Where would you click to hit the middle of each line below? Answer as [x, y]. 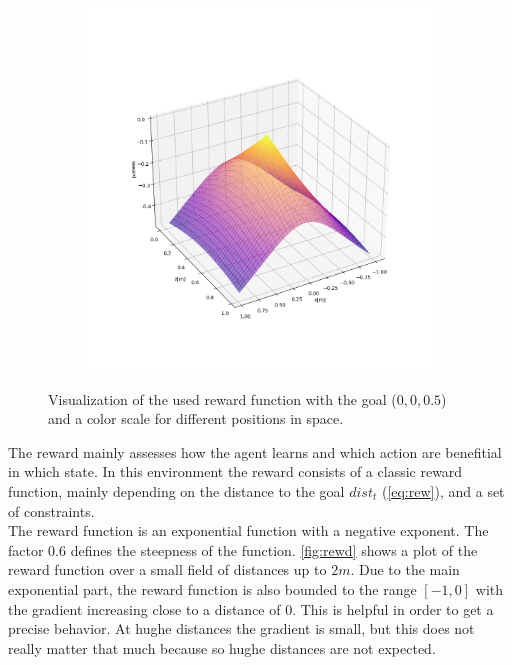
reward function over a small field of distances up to [167, 569]
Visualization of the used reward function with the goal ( [222, 398]
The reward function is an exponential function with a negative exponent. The [248, 530]
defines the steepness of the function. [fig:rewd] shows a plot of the [274, 549]
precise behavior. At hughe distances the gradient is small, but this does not [241, 628]
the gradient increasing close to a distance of [144, 608]
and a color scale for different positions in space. [196, 418]
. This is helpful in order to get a [393, 608]
